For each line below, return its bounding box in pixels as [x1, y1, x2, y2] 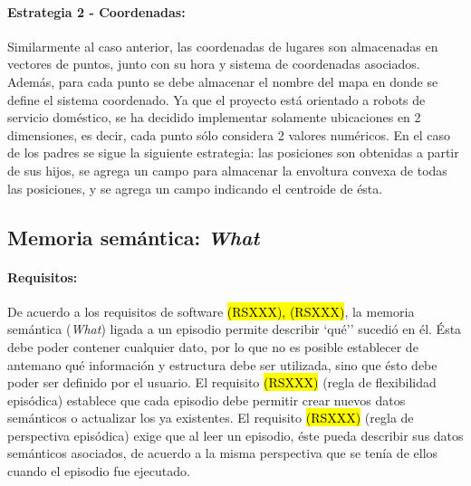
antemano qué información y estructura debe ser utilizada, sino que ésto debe [7, 355, 437, 374]
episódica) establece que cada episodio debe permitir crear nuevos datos [7, 390, 406, 409]
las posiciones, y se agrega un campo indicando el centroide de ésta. [7, 178, 383, 197]
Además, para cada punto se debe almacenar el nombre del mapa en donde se [7, 71, 438, 91]
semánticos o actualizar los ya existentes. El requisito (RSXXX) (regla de [7, 408, 414, 427]
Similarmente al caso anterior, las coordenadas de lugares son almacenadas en [7, 36, 438, 55]
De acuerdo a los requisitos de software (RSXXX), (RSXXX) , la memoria [7, 301, 415, 320]
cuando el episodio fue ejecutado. [7, 462, 190, 481]
